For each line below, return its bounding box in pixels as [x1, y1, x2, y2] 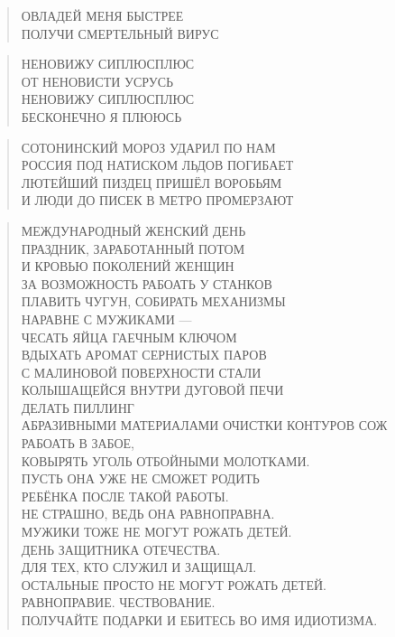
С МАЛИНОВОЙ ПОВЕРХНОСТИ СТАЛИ [21, 362, 262, 381]
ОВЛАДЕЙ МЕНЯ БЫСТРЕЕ [21, 6, 184, 24]
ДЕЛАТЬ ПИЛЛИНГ [21, 398, 134, 417]
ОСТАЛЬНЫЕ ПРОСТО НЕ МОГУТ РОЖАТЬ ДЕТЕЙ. [21, 575, 326, 594]
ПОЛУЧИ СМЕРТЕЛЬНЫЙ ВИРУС [21, 23, 219, 42]
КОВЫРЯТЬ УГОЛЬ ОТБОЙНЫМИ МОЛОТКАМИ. [21, 451, 310, 470]
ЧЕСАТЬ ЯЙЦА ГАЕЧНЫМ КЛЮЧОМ [21, 327, 237, 346]
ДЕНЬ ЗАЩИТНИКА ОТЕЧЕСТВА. [21, 539, 221, 558]
